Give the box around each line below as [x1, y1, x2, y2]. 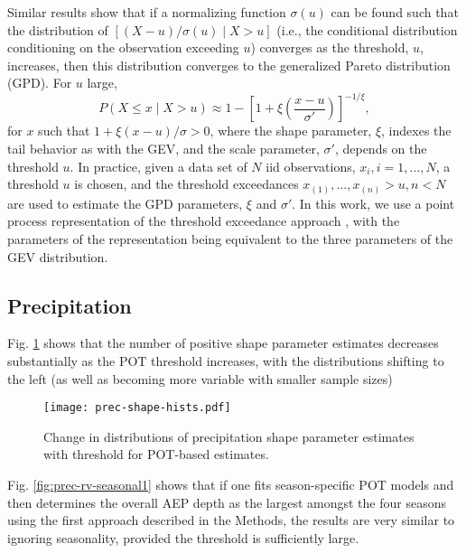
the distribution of [7, 20, 108, 39]
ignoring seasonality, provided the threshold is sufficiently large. [7, 528, 359, 547]
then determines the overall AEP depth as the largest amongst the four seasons [7, 492, 446, 511]
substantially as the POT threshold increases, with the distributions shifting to [7, 351, 444, 370]
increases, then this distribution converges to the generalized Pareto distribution [7, 55, 451, 74]
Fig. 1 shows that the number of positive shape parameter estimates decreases [7, 333, 439, 352]
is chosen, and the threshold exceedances [74, 174, 299, 193]
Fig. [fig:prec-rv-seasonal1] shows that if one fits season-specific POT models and [7, 474, 454, 493]
